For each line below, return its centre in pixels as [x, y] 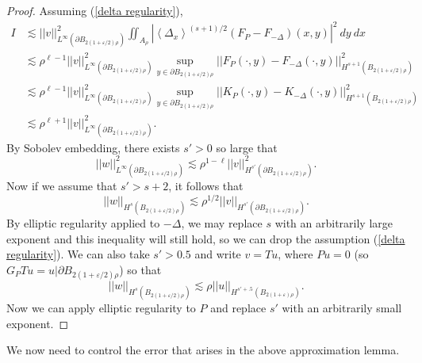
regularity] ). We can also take [78, 254]
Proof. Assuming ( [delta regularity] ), [95, 10]
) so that [140, 269]
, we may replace [222, 222]
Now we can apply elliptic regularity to [101, 308]
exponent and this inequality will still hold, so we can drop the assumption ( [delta [206, 238]
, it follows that [206, 186]
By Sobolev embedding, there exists [93, 147]
